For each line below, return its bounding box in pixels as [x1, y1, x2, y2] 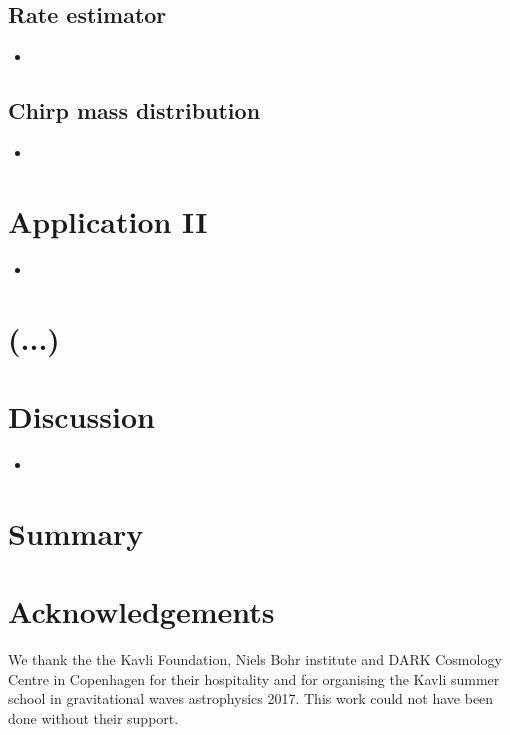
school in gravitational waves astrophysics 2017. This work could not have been [8, 688, 494, 709]
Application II [8, 200, 208, 241]
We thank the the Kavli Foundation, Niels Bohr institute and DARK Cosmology [8, 648, 502, 669]
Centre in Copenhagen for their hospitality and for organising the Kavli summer [8, 668, 500, 689]
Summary [8, 512, 144, 553]
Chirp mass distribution [8, 95, 261, 126]
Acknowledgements [8, 590, 275, 631]
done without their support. [8, 707, 179, 728]
